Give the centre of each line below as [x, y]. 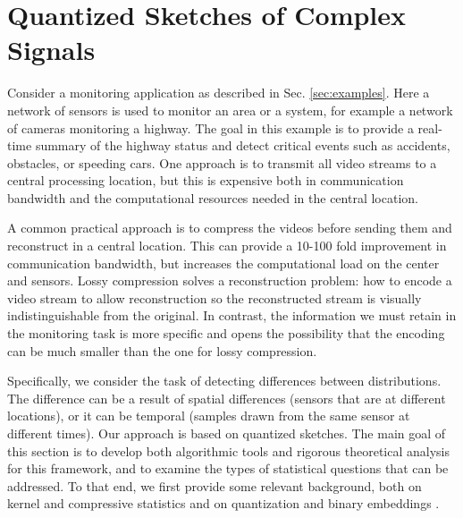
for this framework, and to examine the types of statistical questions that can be [228, 468]
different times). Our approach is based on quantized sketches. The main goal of [227, 433]
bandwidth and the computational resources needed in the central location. [213, 197]
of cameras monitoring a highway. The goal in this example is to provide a [210, 127]
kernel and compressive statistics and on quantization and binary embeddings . [223, 503]
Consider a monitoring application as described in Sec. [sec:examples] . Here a [219, 93]
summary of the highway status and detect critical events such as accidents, [243, 145]
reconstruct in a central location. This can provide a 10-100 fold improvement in [227, 246]
